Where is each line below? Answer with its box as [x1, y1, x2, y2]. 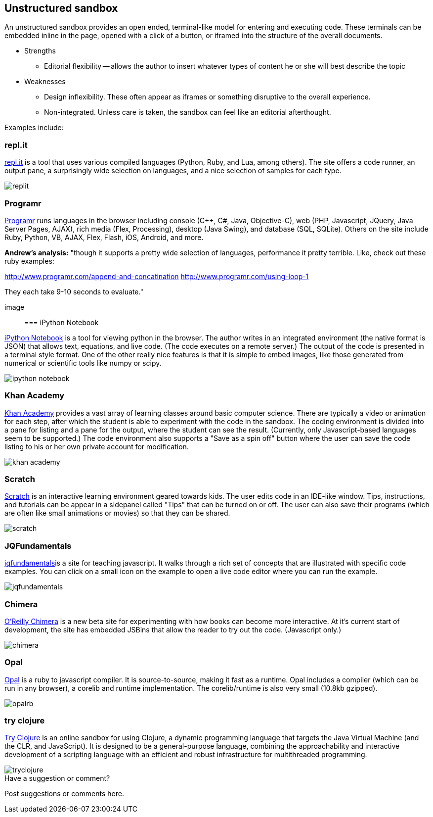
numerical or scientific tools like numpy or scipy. [4, 358, 162, 367]
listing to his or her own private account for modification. [4, 442, 189, 451]
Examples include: [4, 123, 64, 132]
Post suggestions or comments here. [4, 789, 124, 798]
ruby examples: [4, 256, 54, 265]
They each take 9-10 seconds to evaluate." [4, 287, 143, 296]
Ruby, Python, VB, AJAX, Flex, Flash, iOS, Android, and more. [4, 233, 204, 241]
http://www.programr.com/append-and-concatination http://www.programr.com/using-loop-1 [4, 272, 309, 281]
